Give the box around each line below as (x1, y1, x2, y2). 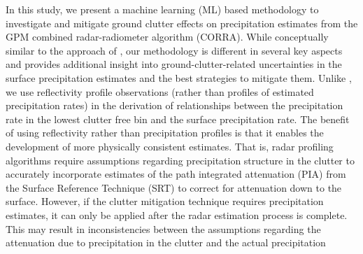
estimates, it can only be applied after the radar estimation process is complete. (6, 207, 348, 222)
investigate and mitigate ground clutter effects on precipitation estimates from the (6, 15, 358, 30)
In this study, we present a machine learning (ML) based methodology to (6, 2, 319, 16)
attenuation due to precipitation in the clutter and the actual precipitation (6, 235, 326, 250)
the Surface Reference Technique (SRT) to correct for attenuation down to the (6, 180, 342, 195)
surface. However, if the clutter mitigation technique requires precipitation (6, 194, 324, 209)
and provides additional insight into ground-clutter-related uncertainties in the (6, 57, 342, 71)
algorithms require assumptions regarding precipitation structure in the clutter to (6, 153, 355, 167)
